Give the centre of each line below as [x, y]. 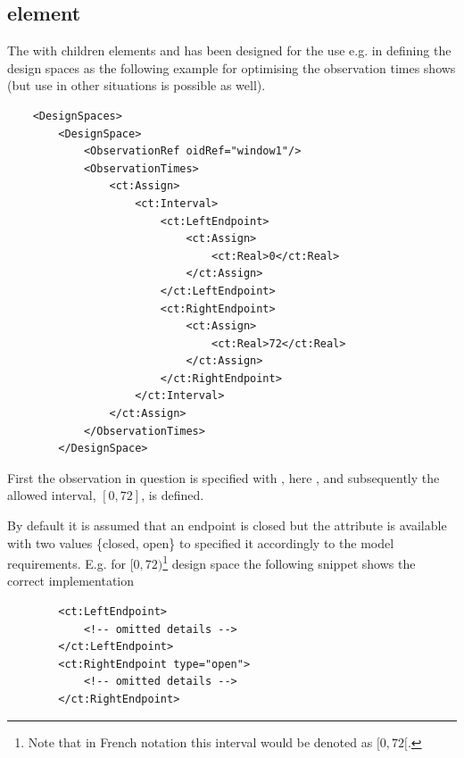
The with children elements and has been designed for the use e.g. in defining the [229, 50]
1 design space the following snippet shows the [289, 562]
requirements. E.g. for [67, 563]
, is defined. [173, 495]
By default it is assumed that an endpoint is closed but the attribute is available [227, 525]
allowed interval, [52, 495]
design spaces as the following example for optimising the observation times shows [232, 67]
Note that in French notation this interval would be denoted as [200, 741]
